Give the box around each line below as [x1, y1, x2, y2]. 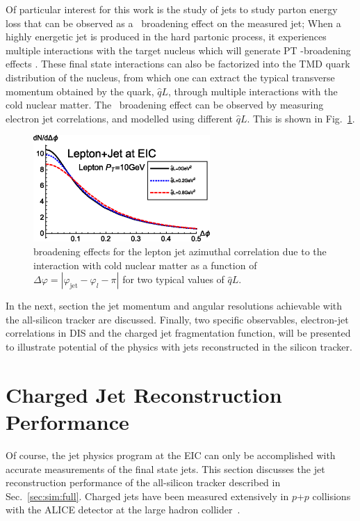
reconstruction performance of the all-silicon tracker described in [6, 475, 281, 490]
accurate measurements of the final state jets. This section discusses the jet [6, 461, 325, 476]
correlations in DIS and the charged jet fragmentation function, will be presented [6, 326, 351, 340]
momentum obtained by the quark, [6, 83, 154, 98]
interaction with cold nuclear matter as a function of [33, 257, 257, 272]
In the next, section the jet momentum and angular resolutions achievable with [6, 298, 343, 313]
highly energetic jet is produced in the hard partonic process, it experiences [6, 29, 327, 44]
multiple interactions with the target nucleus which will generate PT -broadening [6, 42, 351, 57]
